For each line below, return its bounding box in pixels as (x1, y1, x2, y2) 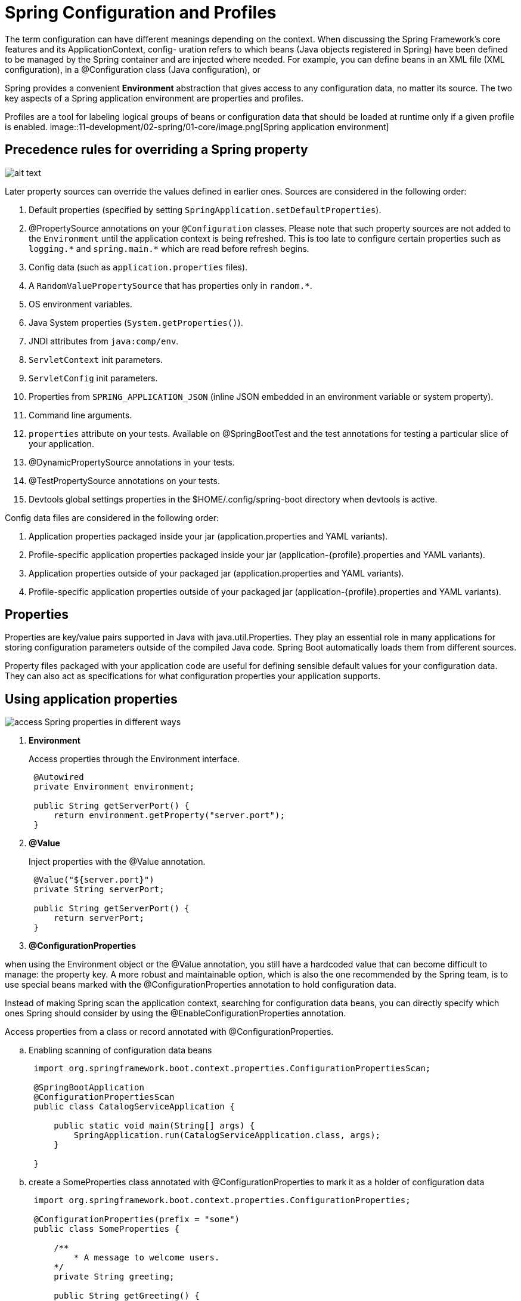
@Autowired (33, 772, 84, 782)
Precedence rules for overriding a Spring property (5, 142, 308, 158)
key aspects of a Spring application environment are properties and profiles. (5, 93, 303, 103)
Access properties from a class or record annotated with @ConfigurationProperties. (5, 1026, 334, 1037)
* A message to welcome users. (73, 1253, 220, 1263)
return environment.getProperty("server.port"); (54, 810, 285, 821)
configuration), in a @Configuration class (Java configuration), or (5, 64, 260, 75)
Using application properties (5, 691, 178, 707)
